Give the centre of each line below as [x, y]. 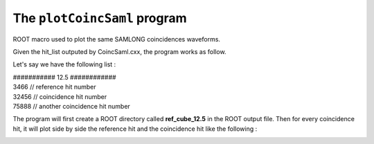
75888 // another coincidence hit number [72, 106]
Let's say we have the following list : [64, 64]
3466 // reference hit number [54, 87]
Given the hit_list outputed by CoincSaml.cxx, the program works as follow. [119, 51]
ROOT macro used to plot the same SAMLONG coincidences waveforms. [117, 39]
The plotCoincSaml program [100, 18]
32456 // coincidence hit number [60, 96]
